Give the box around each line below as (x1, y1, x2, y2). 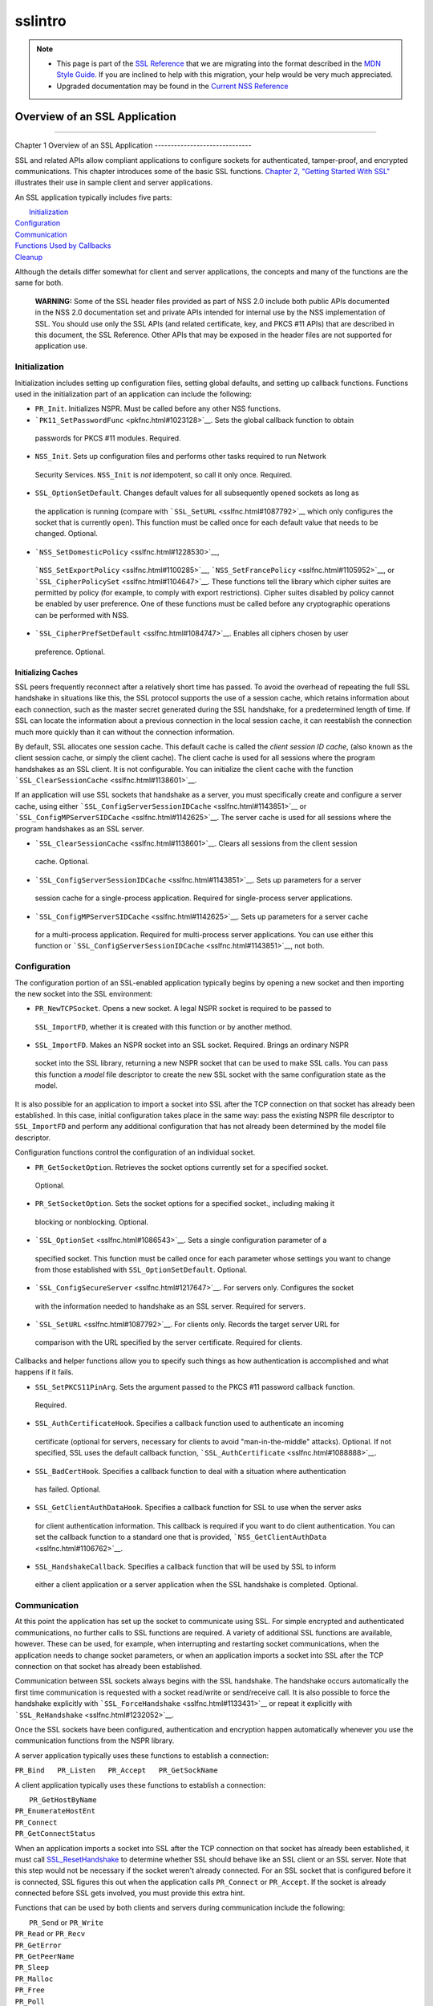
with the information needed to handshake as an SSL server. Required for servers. (34, 1301, 306, 1311)
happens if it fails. (14, 1367, 74, 1377)
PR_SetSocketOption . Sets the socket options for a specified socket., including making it (34, 1199, 335, 1208)
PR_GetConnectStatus (14, 1829, 96, 1838)
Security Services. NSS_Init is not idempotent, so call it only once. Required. (34, 469, 293, 479)
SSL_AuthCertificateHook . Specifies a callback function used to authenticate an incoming (34, 1419, 344, 1428)
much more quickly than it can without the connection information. (14, 727, 235, 737)
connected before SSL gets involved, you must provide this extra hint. (14, 1888, 245, 1898)
